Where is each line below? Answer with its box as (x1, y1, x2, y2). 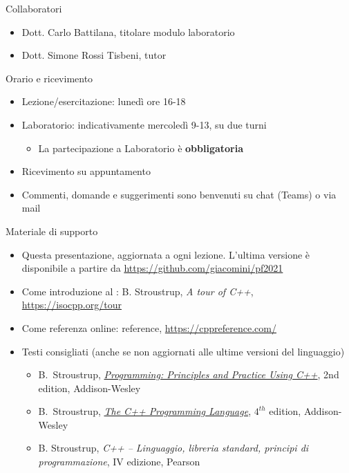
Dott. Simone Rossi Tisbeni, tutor (21, 48, 167, 62)
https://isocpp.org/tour (21, 297, 122, 312)
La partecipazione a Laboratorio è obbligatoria (38, 140, 244, 155)
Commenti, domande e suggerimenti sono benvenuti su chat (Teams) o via (21, 187, 337, 201)
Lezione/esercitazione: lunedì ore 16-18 (21, 94, 186, 109)
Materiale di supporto (6, 223, 98, 238)
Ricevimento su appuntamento (21, 164, 151, 178)
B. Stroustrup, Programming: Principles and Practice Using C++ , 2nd (38, 367, 339, 382)
